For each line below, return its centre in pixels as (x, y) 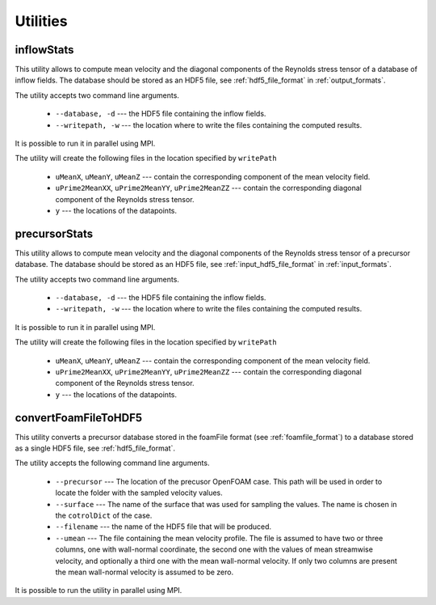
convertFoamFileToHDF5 (79, 418)
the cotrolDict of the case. (104, 516)
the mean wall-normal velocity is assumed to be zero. (145, 572)
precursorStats (54, 233)
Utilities (41, 21)
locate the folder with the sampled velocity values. (139, 493)
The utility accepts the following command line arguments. (112, 463)
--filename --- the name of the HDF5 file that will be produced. (163, 527)
